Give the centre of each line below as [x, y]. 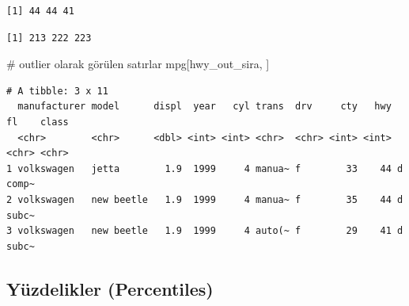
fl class [38, 122]
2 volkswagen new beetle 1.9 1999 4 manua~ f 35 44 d [205, 199]
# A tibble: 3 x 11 [57, 91]
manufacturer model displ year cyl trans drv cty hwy [204, 107]
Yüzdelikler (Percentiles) [110, 288]
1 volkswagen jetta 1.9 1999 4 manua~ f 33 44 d [205, 168]
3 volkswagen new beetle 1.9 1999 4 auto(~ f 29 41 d [205, 231]
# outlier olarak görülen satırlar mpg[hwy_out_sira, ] [138, 64]
